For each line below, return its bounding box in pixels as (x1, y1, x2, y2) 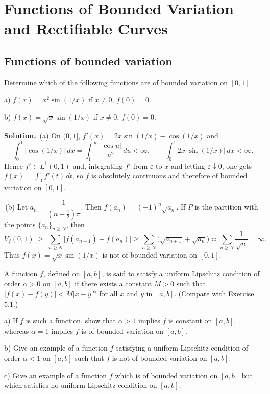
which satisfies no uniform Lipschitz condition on (4, 380, 157, 390)
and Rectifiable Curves (4, 18, 168, 39)
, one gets (222, 160, 252, 171)
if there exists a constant (75, 278, 152, 289)
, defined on (43, 268, 80, 279)
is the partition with (194, 201, 258, 212)
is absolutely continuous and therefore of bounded (91, 170, 248, 181)
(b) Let (5, 201, 28, 212)
